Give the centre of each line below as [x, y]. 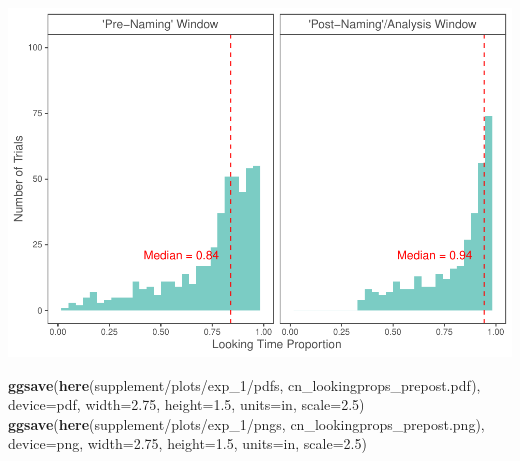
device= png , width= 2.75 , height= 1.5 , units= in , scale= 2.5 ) [187, 443]
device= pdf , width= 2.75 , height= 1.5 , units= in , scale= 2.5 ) [186, 404]
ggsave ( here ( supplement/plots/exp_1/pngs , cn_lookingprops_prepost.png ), [246, 423]
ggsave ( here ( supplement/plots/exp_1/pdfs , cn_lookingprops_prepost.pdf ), [244, 384]
